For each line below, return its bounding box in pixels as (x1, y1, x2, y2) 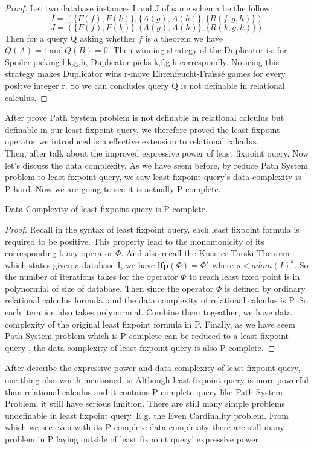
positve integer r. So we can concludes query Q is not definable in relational (5, 79, 285, 91)
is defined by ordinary (224, 282, 306, 294)
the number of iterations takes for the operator (5, 270, 178, 283)
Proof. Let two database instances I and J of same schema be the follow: (5, 2, 272, 14)
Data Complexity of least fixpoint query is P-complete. (5, 202, 208, 215)
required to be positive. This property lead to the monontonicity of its (5, 234, 264, 247)
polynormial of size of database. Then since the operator (5, 282, 214, 294)
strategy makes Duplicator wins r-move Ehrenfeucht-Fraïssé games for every (5, 67, 286, 80)
